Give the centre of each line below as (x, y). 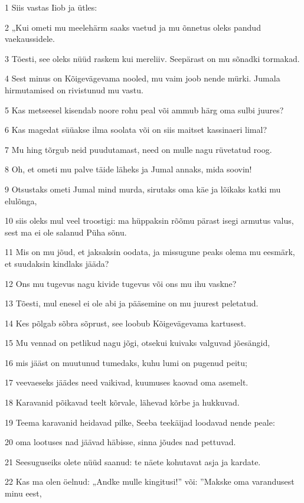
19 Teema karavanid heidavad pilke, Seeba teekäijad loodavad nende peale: (140, 422)
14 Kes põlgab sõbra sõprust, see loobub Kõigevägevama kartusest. (125, 323)
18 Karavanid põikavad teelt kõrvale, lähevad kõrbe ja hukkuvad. (122, 402)
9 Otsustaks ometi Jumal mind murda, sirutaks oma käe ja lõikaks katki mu (143, 189)
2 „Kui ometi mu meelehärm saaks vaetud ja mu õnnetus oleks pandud (133, 27)
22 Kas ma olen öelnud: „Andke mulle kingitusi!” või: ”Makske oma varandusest (150, 481)
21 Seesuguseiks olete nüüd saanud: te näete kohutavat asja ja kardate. (133, 461)
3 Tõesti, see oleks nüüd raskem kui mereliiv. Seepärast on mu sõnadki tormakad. (152, 58)
